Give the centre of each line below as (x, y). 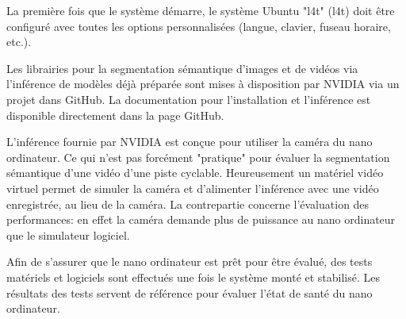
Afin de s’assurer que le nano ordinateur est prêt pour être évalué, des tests (190, 261)
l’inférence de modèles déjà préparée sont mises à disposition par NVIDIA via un (203, 84)
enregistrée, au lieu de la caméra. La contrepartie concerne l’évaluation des (188, 204)
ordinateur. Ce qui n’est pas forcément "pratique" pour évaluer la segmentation (198, 157)
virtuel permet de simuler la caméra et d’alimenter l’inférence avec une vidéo (193, 188)
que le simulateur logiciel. (68, 234)
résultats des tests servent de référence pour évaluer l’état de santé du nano (190, 292)
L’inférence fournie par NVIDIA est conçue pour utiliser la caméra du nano (190, 142)
